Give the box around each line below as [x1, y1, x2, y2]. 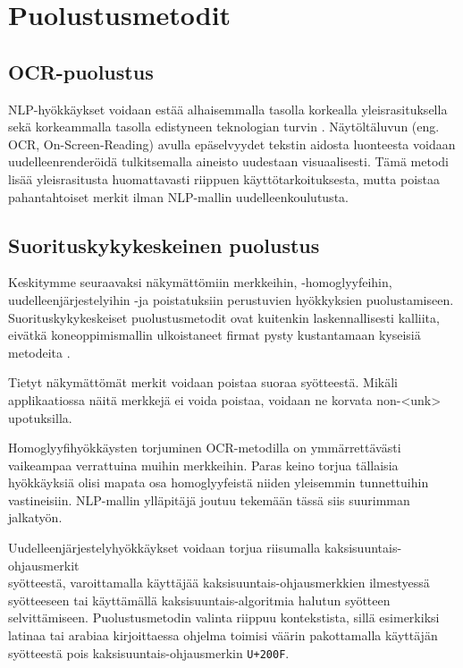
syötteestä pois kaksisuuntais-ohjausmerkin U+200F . [8, 643, 290, 662]
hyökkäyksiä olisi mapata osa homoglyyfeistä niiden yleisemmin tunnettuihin [8, 473, 429, 492]
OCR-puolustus [8, 57, 154, 85]
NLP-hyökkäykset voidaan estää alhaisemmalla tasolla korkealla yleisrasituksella [8, 99, 448, 118]
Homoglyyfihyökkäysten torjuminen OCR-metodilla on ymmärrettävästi [8, 438, 401, 457]
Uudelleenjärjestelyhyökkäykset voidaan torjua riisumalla [8, 538, 321, 557]
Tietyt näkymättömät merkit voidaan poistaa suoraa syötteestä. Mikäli [8, 373, 398, 392]
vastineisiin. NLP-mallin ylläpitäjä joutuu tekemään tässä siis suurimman [8, 490, 410, 509]
